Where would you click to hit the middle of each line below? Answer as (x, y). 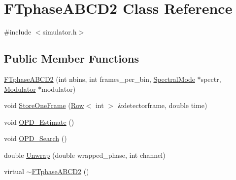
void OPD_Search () (35, 138)
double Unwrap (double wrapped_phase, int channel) (85, 155)
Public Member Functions (71, 58)
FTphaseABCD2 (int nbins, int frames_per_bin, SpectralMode (100, 79)
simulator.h (60, 32)
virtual (14, 171)
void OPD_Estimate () (39, 122)
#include (18, 32)
